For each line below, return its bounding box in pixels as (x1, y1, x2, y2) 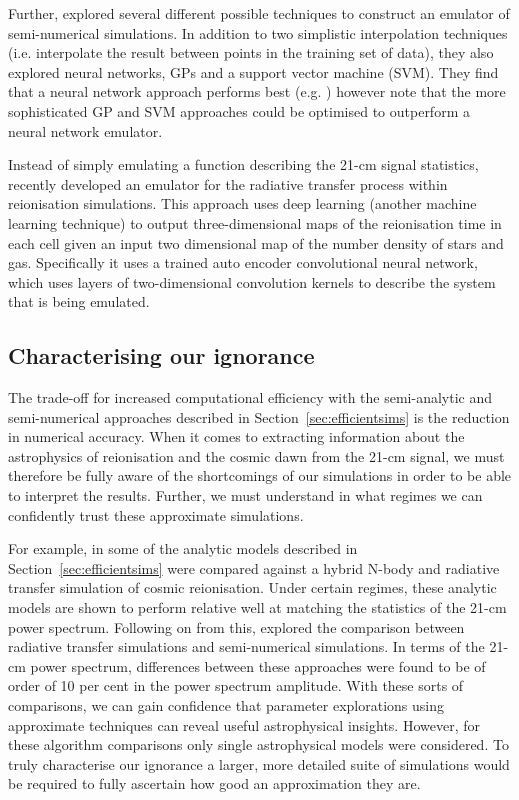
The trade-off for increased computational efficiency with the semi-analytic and (8, 387, 493, 408)
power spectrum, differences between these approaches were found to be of (30, 655, 486, 676)
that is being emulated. (8, 291, 150, 312)
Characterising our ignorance (8, 340, 315, 371)
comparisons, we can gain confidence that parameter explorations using (8, 695, 445, 716)
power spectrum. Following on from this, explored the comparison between (8, 616, 465, 637)
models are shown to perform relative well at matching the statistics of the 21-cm (8, 597, 507, 618)
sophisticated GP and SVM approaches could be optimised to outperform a (8, 100, 470, 121)
